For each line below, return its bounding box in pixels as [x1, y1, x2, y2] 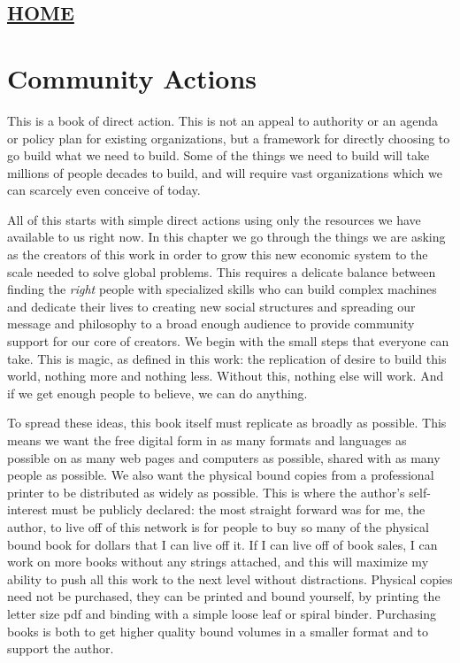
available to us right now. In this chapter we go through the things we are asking [7, 227, 446, 246]
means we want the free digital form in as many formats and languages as [7, 431, 407, 449]
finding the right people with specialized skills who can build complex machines [7, 280, 437, 298]
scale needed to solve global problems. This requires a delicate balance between [7, 262, 436, 281]
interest [7, 500, 48, 519]
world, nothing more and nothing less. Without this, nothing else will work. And [7, 366, 444, 385]
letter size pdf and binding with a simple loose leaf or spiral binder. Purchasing [7, 604, 436, 622]
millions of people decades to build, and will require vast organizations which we [7, 163, 442, 181]
